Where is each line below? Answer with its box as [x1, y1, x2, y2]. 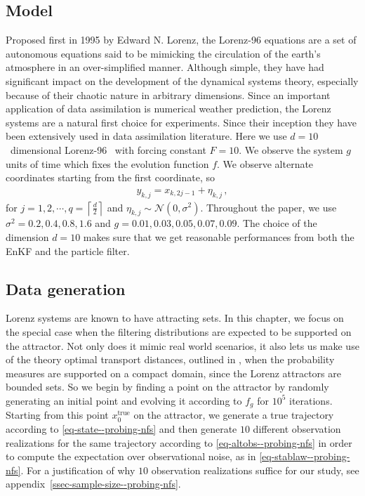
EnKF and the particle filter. [6, 243, 130, 258]
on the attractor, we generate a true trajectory [133, 407, 334, 422]
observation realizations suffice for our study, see [151, 462, 359, 477]
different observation [253, 421, 341, 436]
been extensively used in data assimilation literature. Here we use [6, 129, 287, 143]
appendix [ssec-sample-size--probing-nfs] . [6, 476, 181, 491]
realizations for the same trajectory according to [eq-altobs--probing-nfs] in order [6, 435, 352, 450]
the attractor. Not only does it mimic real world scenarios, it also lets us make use [6, 338, 359, 353]
